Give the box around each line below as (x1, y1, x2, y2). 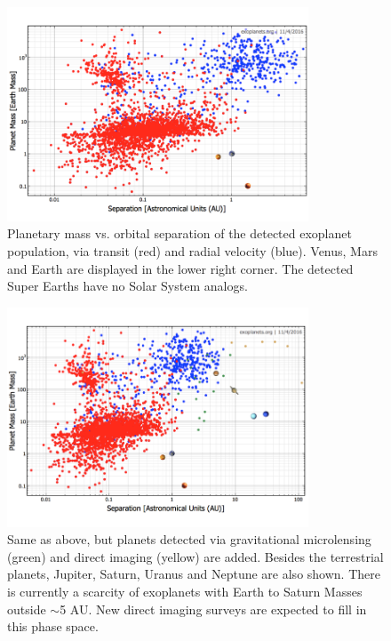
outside (7, 599, 46, 618)
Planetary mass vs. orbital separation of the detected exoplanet (7, 224, 352, 243)
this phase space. (7, 617, 99, 636)
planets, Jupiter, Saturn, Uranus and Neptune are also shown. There (7, 565, 380, 583)
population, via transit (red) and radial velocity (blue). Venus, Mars (7, 241, 378, 260)
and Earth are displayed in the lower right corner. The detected (7, 259, 354, 277)
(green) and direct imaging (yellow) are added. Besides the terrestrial (7, 547, 384, 565)
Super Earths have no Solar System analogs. (7, 276, 248, 295)
